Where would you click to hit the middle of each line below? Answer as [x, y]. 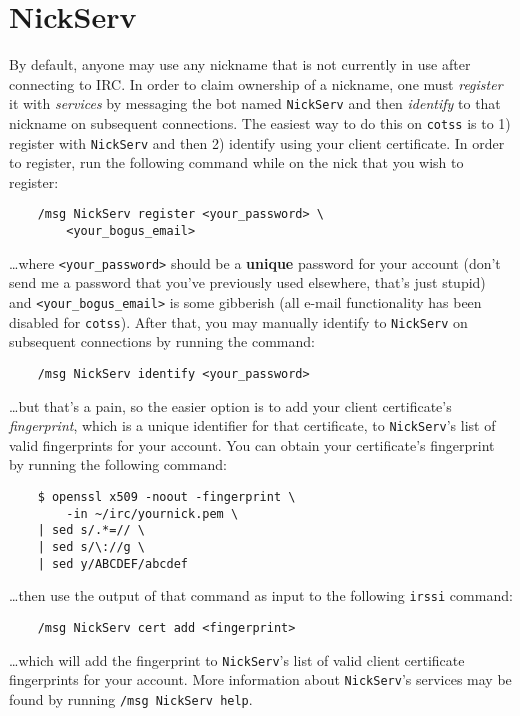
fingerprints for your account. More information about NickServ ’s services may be [260, 679]
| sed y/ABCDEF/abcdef [112, 563]
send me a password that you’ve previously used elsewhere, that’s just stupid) [247, 282]
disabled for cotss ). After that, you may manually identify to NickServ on [238, 321]
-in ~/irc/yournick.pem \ [152, 513]
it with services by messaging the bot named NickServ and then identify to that [255, 103]
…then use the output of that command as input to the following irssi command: [261, 595]
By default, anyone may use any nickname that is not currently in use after [240, 64]
